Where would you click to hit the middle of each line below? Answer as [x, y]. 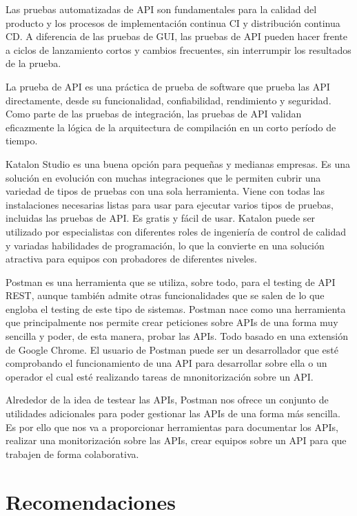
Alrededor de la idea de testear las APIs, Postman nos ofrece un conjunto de [167, 400]
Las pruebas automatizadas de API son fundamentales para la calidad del [161, 9]
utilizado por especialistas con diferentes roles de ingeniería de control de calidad [176, 231]
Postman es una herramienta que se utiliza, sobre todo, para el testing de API [171, 281]
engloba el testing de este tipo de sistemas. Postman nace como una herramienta [176, 308]
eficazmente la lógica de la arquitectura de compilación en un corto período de [171, 127]
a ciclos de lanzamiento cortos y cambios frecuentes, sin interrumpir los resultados [178, 49]
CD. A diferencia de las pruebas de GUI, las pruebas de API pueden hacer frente [177, 36]
